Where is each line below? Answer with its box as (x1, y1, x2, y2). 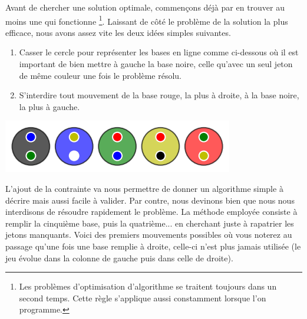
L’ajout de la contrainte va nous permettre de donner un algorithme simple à (5, 182, 283, 194)
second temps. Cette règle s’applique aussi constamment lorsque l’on (19, 291, 266, 304)
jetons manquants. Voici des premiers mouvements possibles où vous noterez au (5, 228, 292, 241)
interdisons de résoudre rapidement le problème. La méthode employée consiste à (5, 205, 298, 218)
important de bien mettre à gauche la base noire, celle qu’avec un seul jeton (19, 58, 293, 70)
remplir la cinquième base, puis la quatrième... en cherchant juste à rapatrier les (5, 217, 294, 229)
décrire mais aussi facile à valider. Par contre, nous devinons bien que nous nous (5, 194, 295, 206)
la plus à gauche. (19, 100, 80, 112)
